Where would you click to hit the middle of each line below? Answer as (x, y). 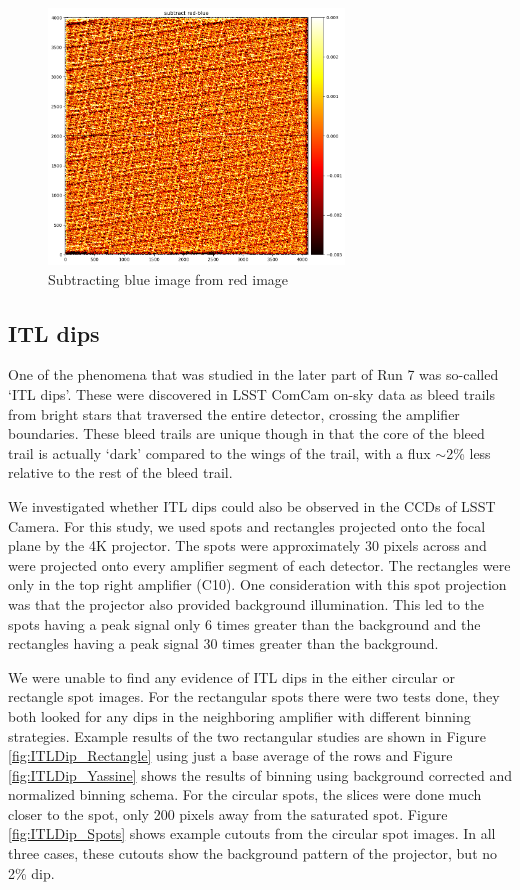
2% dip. (31, 872)
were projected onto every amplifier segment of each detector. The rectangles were (259, 564)
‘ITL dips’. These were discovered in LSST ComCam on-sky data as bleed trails (252, 394)
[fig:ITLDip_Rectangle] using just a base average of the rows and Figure (230, 755)
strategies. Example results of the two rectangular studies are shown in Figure (247, 735)
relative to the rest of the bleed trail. (120, 472)
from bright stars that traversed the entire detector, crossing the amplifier (234, 413)
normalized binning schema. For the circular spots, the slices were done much (245, 794)
